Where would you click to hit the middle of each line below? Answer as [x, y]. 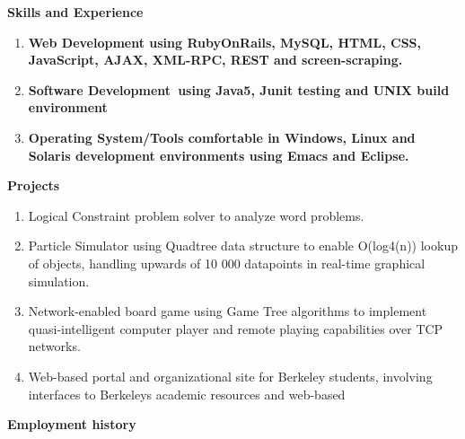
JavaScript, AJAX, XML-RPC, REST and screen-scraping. [215, 60]
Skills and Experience [75, 12]
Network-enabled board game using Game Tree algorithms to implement [228, 311]
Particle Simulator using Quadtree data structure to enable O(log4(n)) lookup [243, 246]
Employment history [72, 424]
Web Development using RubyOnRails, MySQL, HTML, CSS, [225, 42]
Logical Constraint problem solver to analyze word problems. [196, 215]
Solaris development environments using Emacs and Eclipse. [219, 155]
